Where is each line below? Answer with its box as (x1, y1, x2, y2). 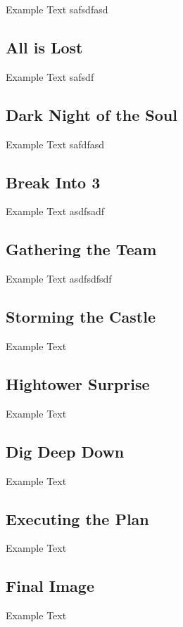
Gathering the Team (6, 238, 157, 260)
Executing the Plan (6, 508, 149, 529)
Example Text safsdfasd (6, 2, 108, 16)
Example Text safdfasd (6, 136, 104, 151)
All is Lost (6, 36, 83, 58)
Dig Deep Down (6, 440, 125, 462)
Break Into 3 (6, 171, 101, 193)
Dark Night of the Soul (6, 103, 177, 125)
